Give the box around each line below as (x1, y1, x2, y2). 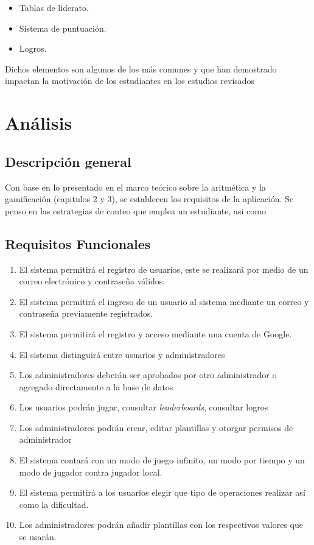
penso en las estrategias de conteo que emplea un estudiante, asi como (5, 204, 266, 217)
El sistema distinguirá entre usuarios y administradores (19, 348, 225, 360)
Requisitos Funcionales (5, 234, 151, 253)
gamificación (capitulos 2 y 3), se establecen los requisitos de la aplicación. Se (5, 192, 294, 205)
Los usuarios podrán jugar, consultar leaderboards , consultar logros (19, 401, 268, 413)
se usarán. (19, 530, 57, 543)
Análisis (5, 110, 72, 135)
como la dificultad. (19, 498, 89, 510)
